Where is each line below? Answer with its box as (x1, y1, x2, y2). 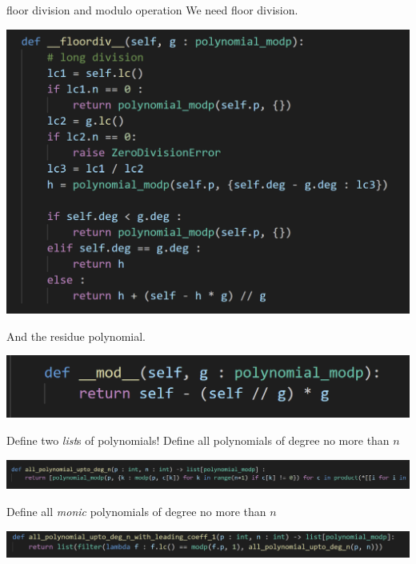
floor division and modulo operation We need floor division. (6, 2, 298, 18)
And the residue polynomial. (6, 327, 146, 344)
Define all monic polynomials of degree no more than (6, 503, 266, 520)
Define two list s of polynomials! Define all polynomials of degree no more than (6, 431, 390, 448)
